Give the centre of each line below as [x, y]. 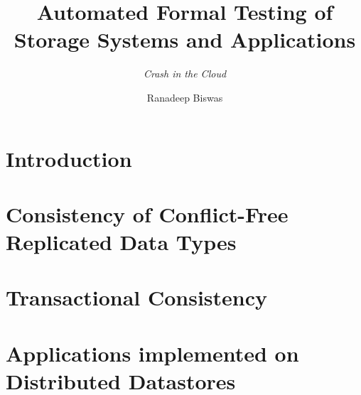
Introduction [69, 158]
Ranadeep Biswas [185, 97]
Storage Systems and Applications [185, 39]
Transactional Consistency [137, 297]
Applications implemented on [152, 353]
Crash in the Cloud [185, 74]
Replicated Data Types [121, 242]
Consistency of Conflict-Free [147, 213]
